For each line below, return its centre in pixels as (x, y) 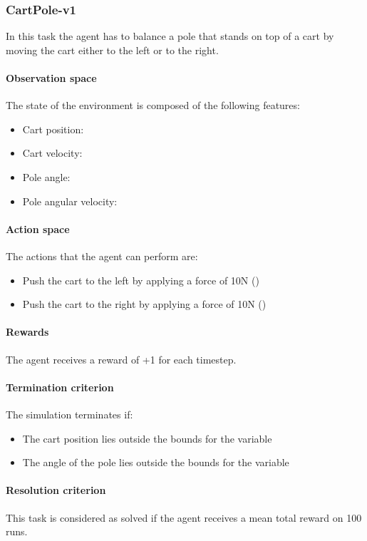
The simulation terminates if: (69, 414)
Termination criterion (60, 387)
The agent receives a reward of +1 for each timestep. (121, 359)
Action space (38, 228)
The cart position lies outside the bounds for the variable (147, 438)
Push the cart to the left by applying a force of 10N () (141, 280)
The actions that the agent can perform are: (102, 256)
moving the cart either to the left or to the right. (112, 50)
